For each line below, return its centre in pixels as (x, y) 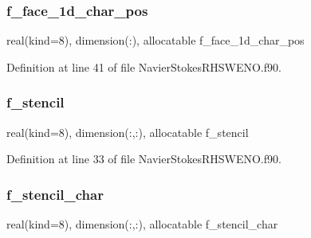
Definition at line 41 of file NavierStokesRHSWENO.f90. (144, 66)
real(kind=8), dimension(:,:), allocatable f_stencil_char (142, 224)
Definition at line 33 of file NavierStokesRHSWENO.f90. (144, 159)
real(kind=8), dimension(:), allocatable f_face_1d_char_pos (155, 40)
